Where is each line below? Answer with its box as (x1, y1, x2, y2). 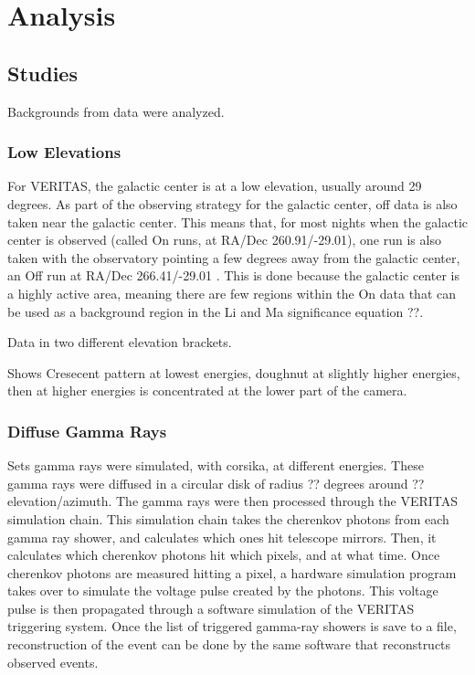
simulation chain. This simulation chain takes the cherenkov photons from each (7, 509, 449, 528)
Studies (7, 58, 78, 87)
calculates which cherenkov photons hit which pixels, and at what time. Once (7, 545, 440, 564)
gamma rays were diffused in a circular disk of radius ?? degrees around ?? (7, 473, 425, 492)
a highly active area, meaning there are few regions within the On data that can (7, 283, 457, 302)
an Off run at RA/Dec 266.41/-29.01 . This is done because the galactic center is (7, 266, 459, 285)
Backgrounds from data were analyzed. (7, 101, 225, 121)
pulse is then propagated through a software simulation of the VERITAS (7, 598, 415, 617)
